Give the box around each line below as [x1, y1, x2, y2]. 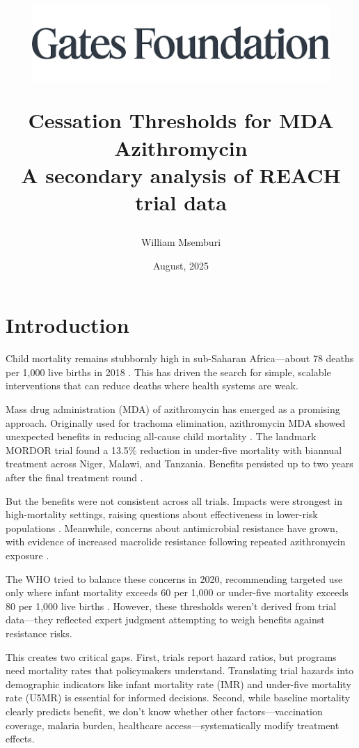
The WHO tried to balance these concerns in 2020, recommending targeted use [6, 571, 343, 586]
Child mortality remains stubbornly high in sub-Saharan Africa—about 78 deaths [6, 351, 354, 366]
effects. [6, 731, 35, 746]
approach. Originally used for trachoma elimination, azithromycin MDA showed [6, 415, 346, 430]
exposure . [6, 547, 49, 562]
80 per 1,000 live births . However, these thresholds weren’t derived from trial [6, 598, 337, 613]
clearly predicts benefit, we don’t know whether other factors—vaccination [6, 703, 323, 718]
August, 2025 [152, 258, 209, 272]
